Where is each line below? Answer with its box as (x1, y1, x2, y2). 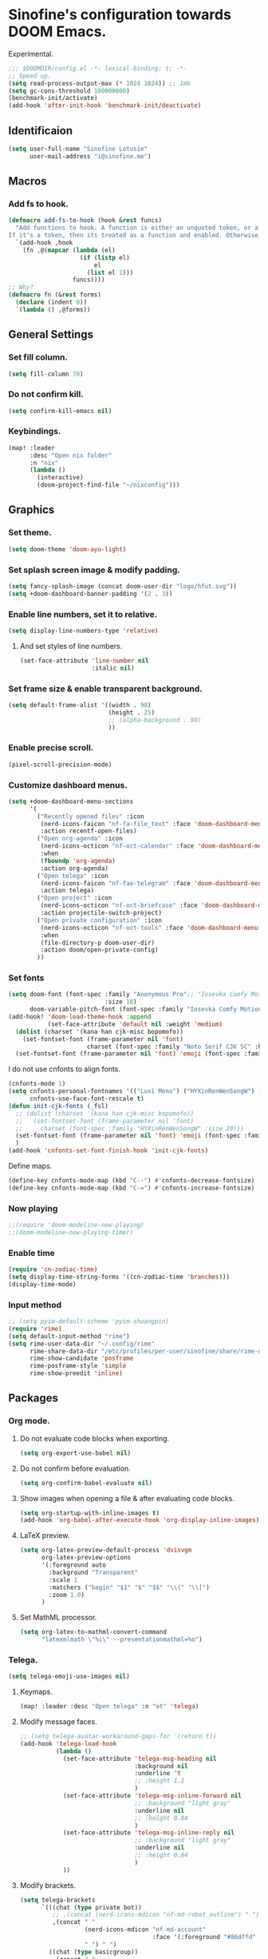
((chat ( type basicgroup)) (49, 1948, 139, 1956)
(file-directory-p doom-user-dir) (40, 939, 156, 947)
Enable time (8, 1247, 56, 1258)
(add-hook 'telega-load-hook (19, 1739, 117, 1747)
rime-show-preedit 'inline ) (29, 1369, 124, 1377)
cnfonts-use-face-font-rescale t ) (29, 1095, 145, 1103)
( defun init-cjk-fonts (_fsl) (8, 1102, 109, 1110)
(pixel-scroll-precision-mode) (8, 761, 112, 769)
